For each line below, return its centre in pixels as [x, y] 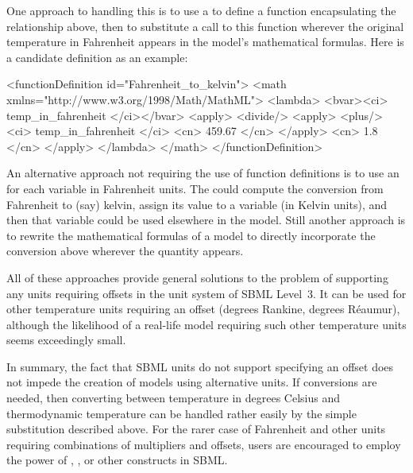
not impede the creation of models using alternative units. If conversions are [192, 382]
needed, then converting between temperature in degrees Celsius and [173, 398]
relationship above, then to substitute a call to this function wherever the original [205, 26]
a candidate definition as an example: [97, 57]
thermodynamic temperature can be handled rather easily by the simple [181, 413]
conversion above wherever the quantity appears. [125, 251]
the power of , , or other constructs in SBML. [117, 460]
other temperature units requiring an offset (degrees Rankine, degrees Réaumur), [203, 309]
